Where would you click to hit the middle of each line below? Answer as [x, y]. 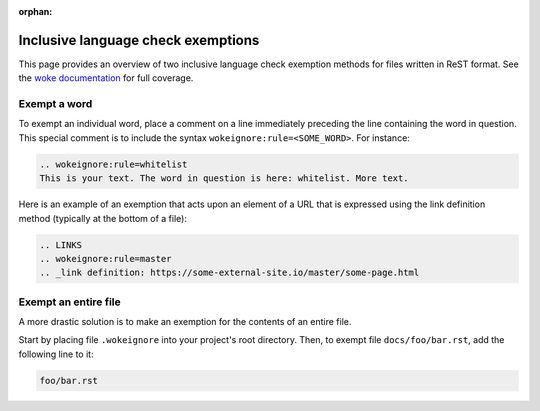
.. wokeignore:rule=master [105, 258]
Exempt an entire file [70, 302]
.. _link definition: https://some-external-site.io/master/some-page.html [229, 273]
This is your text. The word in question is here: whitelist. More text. [224, 178]
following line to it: [56, 354]
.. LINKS [61, 244]
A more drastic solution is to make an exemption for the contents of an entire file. [185, 322]
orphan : [35, 11]
